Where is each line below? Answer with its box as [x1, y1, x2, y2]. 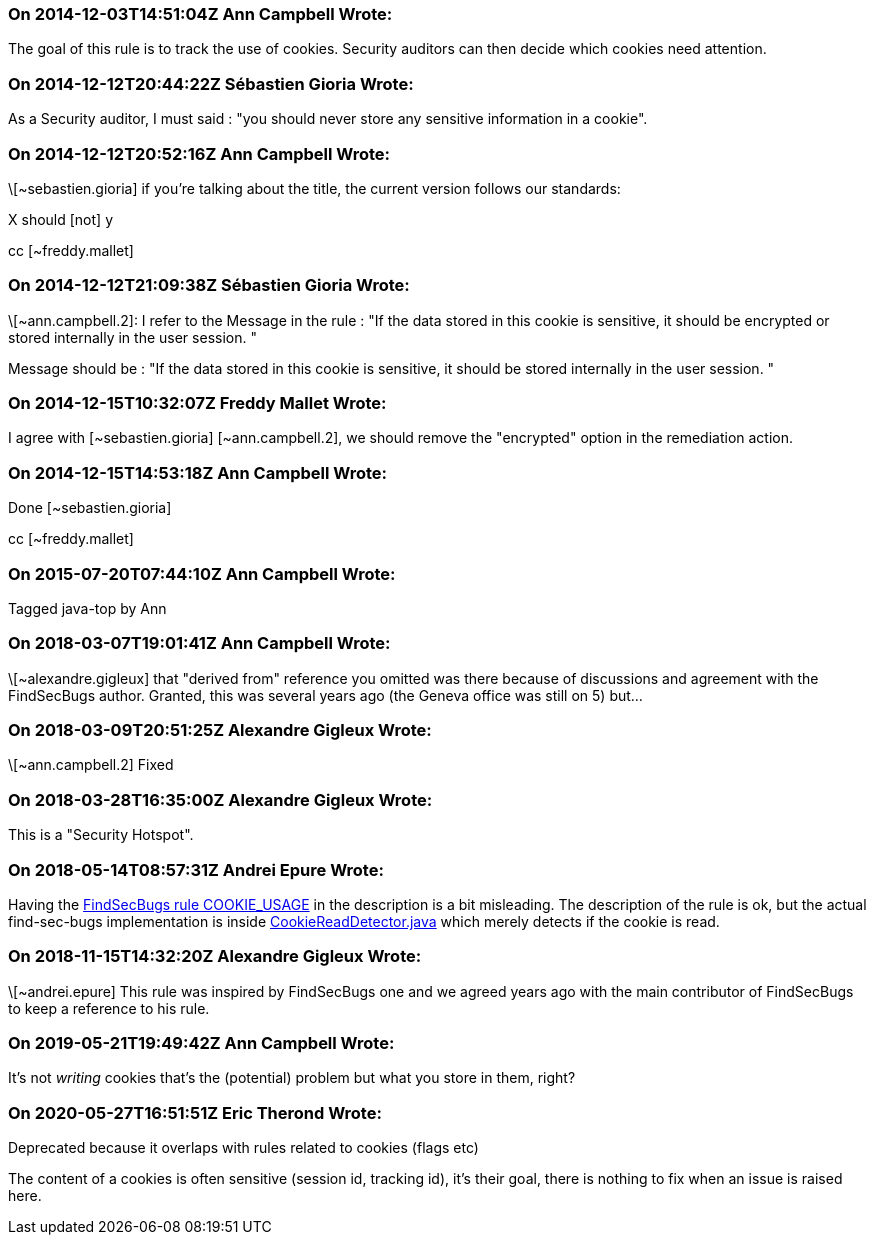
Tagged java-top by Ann [8, 599, 167, 617]
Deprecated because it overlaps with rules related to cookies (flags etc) [8, 1139, 479, 1157]
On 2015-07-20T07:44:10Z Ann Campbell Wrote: [8, 563, 396, 584]
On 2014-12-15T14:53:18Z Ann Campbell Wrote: [8, 462, 387, 483]
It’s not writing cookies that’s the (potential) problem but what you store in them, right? [8, 1069, 576, 1087]
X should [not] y [8, 210, 113, 228]
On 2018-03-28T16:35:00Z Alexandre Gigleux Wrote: [8, 789, 433, 810]
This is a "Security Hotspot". [8, 826, 194, 844]
